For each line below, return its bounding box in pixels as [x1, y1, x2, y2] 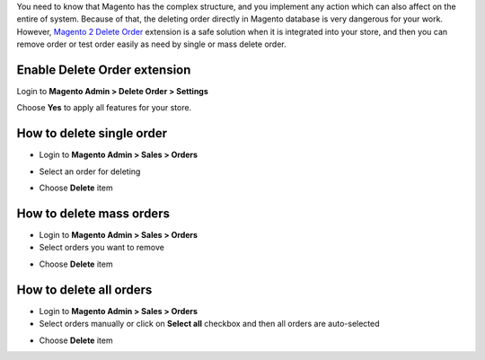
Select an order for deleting [39, 166, 141, 177]
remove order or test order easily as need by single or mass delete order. [16, 39, 287, 49]
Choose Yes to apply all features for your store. [16, 102, 192, 113]
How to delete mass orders [16, 206, 171, 221]
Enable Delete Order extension [16, 62, 191, 77]
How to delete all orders [16, 282, 153, 297]
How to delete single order [16, 126, 168, 141]
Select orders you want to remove [39, 242, 165, 253]
